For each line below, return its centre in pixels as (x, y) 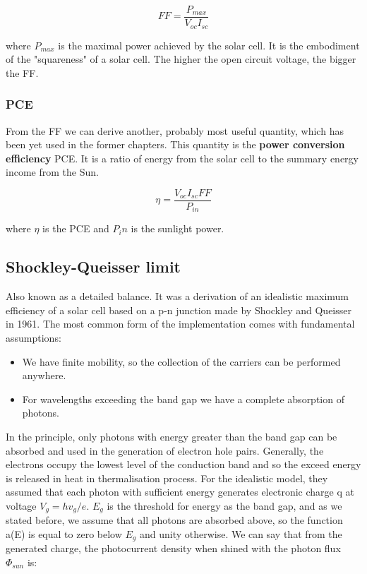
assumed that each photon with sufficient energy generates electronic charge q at (180, 492)
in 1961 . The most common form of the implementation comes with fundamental (180, 324)
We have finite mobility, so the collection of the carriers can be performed (181, 361)
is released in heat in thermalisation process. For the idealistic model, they (167, 478)
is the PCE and (76, 228)
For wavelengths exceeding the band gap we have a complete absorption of (183, 399)
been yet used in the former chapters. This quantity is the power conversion (175, 144)
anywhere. (44, 375)
